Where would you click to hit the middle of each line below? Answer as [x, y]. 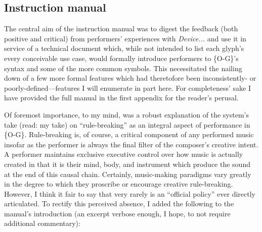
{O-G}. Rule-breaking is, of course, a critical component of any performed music [129, 134]
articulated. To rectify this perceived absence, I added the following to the [119, 204]
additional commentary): [42, 223]
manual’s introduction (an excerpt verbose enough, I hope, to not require [117, 213]
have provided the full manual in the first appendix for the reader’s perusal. [121, 98]
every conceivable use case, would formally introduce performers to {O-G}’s [121, 58]
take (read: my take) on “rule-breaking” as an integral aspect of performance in [127, 124]
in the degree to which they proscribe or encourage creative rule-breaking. [119, 184]
